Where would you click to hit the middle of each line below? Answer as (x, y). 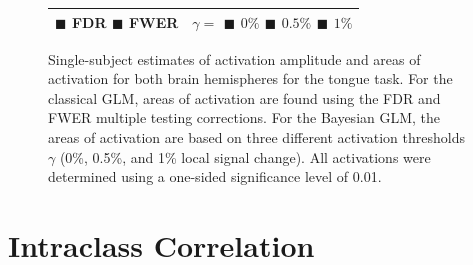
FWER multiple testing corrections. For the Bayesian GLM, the (244, 117)
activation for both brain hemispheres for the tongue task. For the (250, 78)
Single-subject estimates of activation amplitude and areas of (234, 58)
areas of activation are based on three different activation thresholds (256, 136)
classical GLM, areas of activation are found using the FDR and (244, 97)
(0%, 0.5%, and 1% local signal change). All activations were (245, 156)
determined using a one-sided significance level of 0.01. (215, 176)
